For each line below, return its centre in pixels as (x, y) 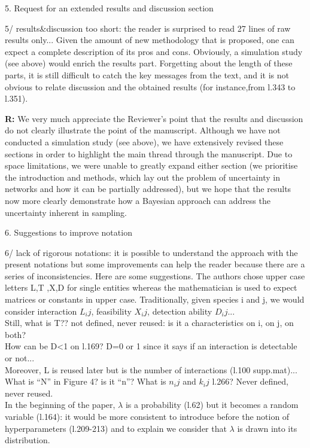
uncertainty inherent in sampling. (66, 212)
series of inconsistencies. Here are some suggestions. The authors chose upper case (155, 275)
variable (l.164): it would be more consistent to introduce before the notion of (147, 416)
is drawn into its (267, 428)
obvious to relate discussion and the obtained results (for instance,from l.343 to (150, 86)
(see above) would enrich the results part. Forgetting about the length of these (149, 63)
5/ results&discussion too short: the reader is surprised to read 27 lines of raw (148, 28)
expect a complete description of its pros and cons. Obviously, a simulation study (154, 51)
